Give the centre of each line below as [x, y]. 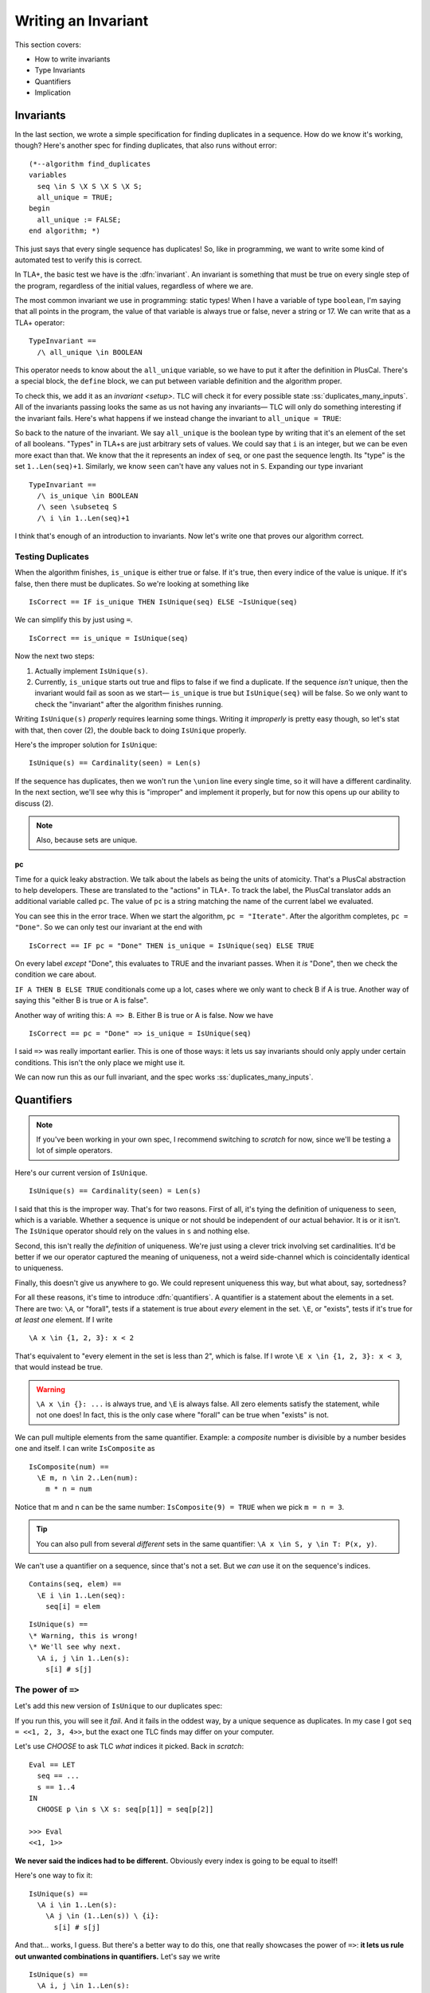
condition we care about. [56, 975]
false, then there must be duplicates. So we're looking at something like [132, 584]
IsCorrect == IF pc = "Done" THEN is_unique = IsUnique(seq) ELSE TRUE [172, 945]
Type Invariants [60, 70]
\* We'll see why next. [75, 1647]
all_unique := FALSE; [79, 220]
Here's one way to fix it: [54, 1875]
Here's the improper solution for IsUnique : [86, 745]
